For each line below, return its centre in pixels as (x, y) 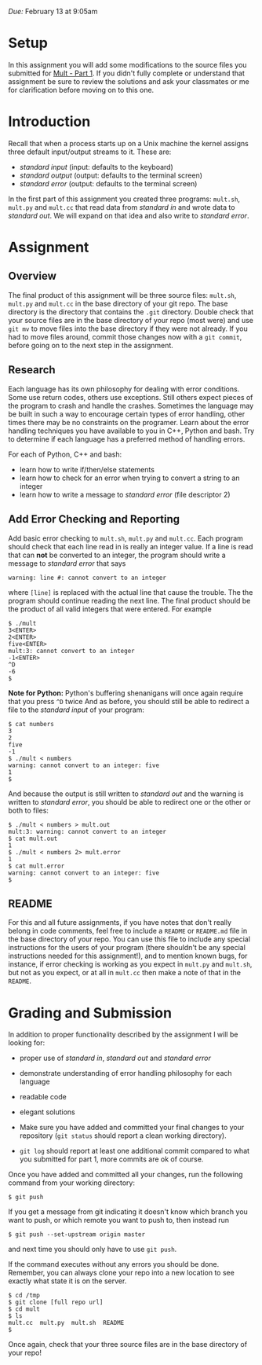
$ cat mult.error (36, 866)
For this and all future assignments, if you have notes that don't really (120, 923)
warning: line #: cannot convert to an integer (87, 578)
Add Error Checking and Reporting (94, 519)
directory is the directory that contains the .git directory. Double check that (131, 312)
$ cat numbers (31, 724)
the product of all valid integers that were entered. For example (110, 609)
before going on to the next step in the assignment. (91, 345)
